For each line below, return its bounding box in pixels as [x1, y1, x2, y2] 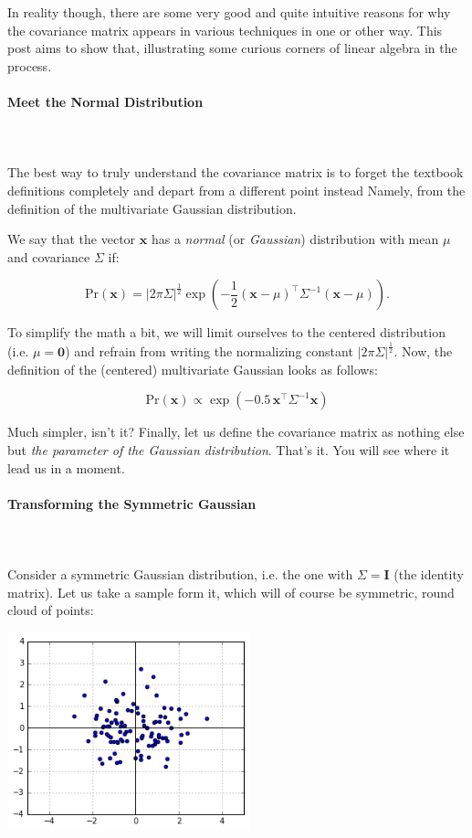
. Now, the [393, 342, 453, 361]
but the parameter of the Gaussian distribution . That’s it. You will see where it [7, 440, 450, 460]
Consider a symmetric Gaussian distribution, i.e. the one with [7, 565, 353, 584]
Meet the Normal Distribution [7, 91, 204, 111]
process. [7, 56, 52, 75]
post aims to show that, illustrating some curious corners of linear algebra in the [7, 38, 457, 58]
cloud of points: [7, 600, 94, 620]
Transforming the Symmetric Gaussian [7, 493, 257, 513]
